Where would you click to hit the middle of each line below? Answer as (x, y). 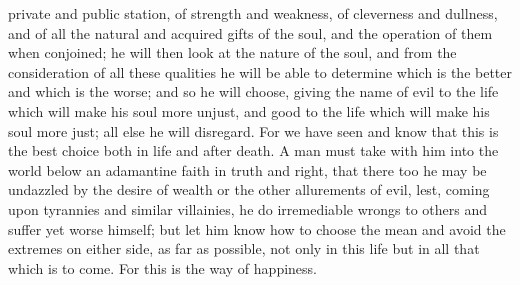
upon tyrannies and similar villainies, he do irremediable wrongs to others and (247, 208)
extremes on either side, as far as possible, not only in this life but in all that (244, 248)
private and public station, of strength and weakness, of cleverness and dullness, (253, 13)
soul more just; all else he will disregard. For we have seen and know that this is (253, 130)
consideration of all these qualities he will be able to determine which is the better (260, 71)
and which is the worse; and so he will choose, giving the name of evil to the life (253, 91)
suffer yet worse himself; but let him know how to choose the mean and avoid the (257, 228)
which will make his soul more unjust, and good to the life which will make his (249, 110)
